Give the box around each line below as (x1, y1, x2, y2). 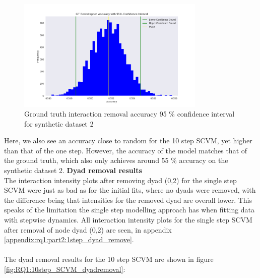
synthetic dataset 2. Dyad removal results (4, 165, 142, 176)
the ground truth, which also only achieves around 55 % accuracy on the (4, 155, 228, 165)
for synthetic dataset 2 (24, 118, 94, 129)
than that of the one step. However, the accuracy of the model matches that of (4, 145, 247, 155)
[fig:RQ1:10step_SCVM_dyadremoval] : (4, 264, 125, 274)
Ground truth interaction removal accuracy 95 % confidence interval (24, 108, 235, 119)
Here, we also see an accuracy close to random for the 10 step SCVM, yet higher (4, 135, 252, 146)
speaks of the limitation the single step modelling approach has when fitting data (4, 204, 255, 215)
